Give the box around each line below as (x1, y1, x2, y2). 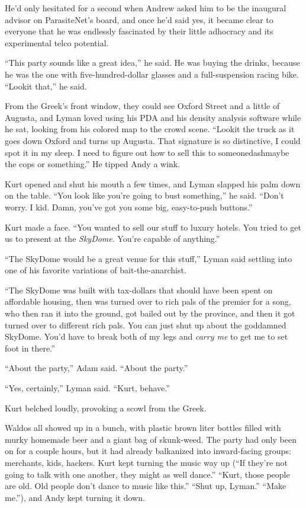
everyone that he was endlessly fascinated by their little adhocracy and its (5, 25, 273, 37)
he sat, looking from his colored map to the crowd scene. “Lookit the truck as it (5, 123, 295, 135)
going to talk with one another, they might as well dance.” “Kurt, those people (5, 468, 290, 480)
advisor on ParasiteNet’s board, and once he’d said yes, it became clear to (5, 13, 273, 25)
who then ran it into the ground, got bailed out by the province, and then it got (5, 307, 295, 320)
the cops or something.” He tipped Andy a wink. (5, 158, 181, 170)
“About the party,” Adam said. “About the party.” (5, 362, 188, 374)
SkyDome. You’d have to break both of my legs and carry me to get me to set (5, 330, 288, 343)
